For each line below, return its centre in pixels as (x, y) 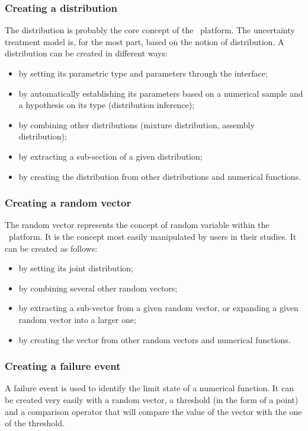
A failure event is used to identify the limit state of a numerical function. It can (149, 388)
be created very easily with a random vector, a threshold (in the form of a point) (152, 399)
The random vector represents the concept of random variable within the (137, 225)
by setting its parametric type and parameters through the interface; (143, 73)
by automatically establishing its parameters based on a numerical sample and (161, 93)
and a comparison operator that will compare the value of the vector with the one (153, 411)
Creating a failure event (63, 366)
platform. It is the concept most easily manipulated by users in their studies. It (153, 236)
